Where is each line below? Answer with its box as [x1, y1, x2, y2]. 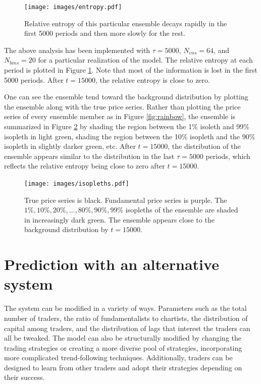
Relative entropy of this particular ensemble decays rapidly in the [24, 18, 227, 28]
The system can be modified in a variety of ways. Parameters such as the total [4, 303, 247, 313]
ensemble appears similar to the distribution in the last [4, 150, 175, 161]
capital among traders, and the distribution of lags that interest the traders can [4, 322, 250, 333]
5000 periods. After [4, 74, 64, 85]
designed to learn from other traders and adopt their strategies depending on [4, 362, 242, 372]
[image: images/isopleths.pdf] [24, 180, 129, 187]
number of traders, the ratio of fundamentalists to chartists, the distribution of [4, 312, 248, 323]
